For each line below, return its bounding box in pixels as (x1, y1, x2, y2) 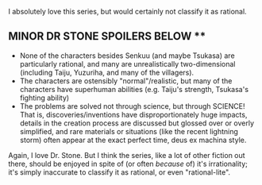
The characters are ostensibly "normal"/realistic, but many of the (19, 75, 233, 86)
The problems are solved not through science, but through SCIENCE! (19, 101, 245, 110)
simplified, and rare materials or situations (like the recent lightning (19, 126, 238, 136)
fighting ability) (19, 93, 70, 102)
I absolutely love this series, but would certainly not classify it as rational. (8, 7, 248, 16)
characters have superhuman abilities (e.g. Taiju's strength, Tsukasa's (19, 84, 249, 94)
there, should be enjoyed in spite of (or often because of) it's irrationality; (8, 159, 249, 168)
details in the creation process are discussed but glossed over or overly (19, 118, 255, 128)
